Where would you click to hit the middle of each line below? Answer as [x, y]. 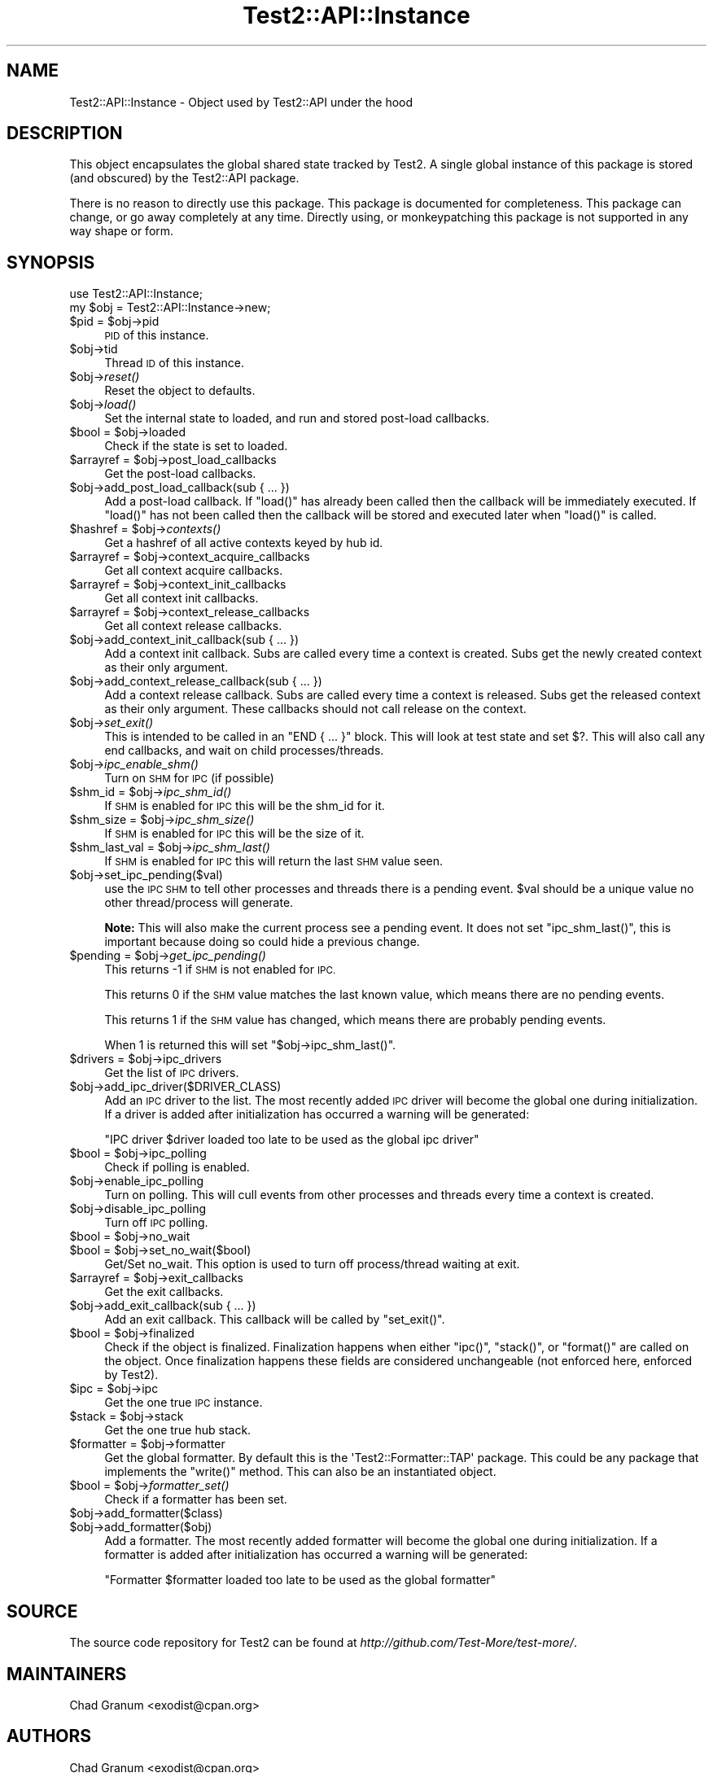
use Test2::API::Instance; [136, 294]
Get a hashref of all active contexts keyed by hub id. [244, 543]
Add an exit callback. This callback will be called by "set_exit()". [275, 1320]
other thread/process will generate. [199, 903]
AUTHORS [49, 1736]
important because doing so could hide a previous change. [262, 942]
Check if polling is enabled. [177, 1167]
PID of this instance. [157, 335]
